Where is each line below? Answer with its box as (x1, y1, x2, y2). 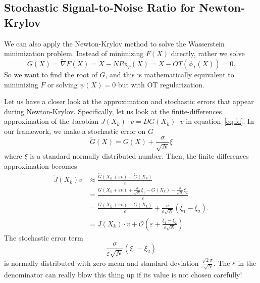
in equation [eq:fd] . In (186, 116, 254, 126)
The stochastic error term (4, 232, 83, 243)
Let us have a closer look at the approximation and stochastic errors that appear (4, 96, 254, 107)
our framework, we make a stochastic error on (4, 125, 146, 136)
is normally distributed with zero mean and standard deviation (4, 257, 199, 268)
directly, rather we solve (171, 48, 245, 59)
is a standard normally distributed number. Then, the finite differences (30, 151, 249, 161)
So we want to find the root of (4, 69, 97, 79)
